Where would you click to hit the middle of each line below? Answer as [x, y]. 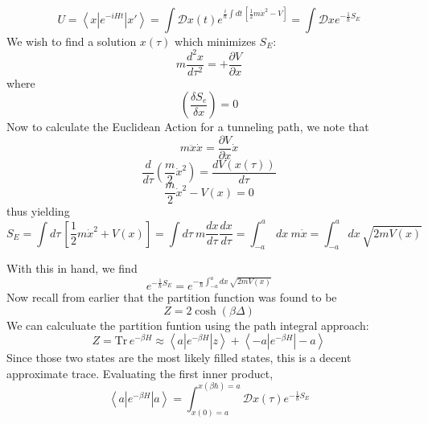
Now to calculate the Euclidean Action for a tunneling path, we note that [188, 127]
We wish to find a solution [72, 41]
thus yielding [38, 211]
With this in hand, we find [72, 268]
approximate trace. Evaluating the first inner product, [140, 373]
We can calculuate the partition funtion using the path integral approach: [188, 325]
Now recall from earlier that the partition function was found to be [172, 296]
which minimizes [215, 41]
